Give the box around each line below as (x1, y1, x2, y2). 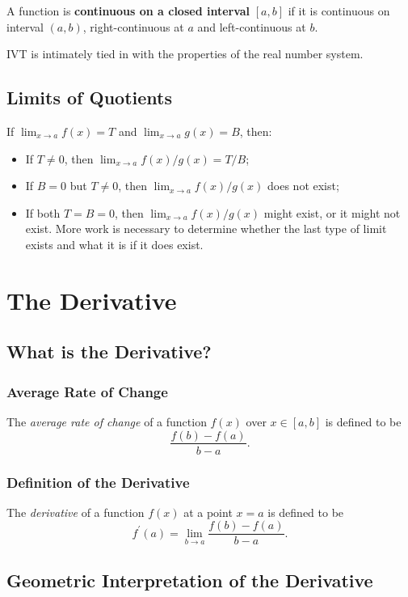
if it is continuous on (288, 2, 390, 19)
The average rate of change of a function (6, 413, 207, 430)
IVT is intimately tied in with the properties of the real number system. (6, 45, 364, 62)
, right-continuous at (82, 18, 184, 35)
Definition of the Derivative (6, 472, 190, 492)
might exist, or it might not (263, 204, 401, 221)
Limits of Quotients (6, 85, 172, 110)
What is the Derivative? (6, 339, 212, 364)
